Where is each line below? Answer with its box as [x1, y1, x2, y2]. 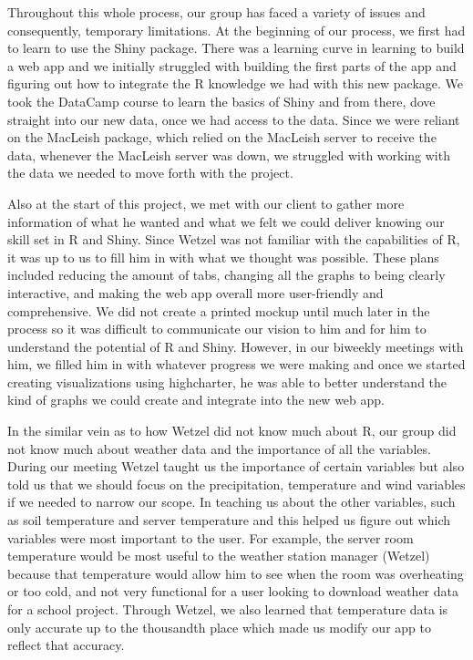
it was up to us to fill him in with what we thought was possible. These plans [7, 247, 439, 266]
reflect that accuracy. [7, 635, 125, 655]
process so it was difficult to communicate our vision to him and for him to [7, 319, 427, 338]
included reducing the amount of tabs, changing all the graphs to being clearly [7, 265, 446, 284]
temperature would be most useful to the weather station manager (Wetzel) [7, 546, 430, 565]
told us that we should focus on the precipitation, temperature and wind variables [7, 474, 466, 493]
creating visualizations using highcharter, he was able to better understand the [7, 372, 447, 391]
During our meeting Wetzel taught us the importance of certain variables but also [7, 457, 465, 476]
